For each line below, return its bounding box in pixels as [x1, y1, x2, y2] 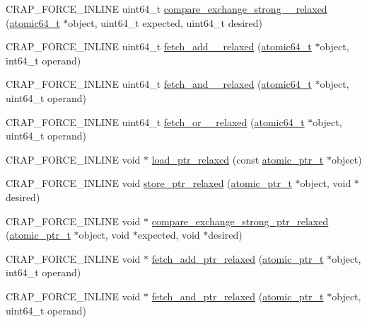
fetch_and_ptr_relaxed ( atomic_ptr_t [151, 288, 324, 303]
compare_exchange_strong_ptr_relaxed [151, 213, 329, 228]
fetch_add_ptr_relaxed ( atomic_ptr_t [151, 251, 324, 266]
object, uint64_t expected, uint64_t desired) [68, 15, 262, 30]
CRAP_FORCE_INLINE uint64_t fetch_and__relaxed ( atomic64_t [6, 76, 312, 91]
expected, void [137, 227, 200, 242]
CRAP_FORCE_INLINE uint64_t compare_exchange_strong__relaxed [6, 1, 327, 16]
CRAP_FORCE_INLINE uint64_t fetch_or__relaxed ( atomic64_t [6, 114, 305, 129]
